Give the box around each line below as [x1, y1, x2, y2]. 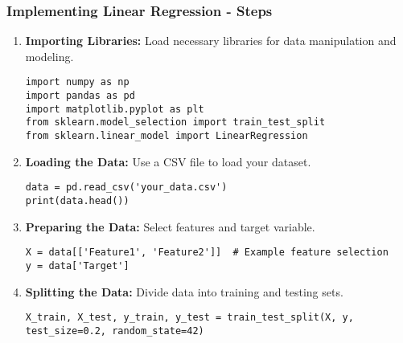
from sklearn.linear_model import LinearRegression [25, 130, 308, 142]
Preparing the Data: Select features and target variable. [25, 218, 315, 235]
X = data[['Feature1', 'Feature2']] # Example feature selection [25, 247, 389, 259]
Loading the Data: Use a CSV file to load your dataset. [25, 153, 311, 169]
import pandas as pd [25, 90, 135, 102]
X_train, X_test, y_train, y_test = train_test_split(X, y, [25, 312, 354, 324]
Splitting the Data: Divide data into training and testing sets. [25, 283, 343, 300]
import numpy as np [25, 76, 130, 88]
